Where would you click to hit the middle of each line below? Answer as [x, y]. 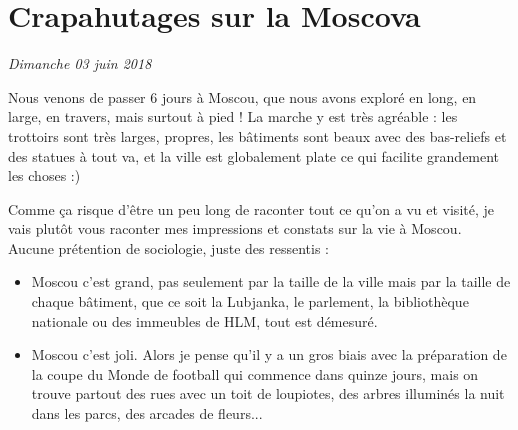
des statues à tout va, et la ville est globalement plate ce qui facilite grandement [254, 155]
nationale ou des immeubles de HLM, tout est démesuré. [204, 320]
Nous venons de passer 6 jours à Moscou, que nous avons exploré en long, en [242, 96]
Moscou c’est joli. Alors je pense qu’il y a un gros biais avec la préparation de [269, 354]
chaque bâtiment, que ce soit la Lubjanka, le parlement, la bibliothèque [250, 301]
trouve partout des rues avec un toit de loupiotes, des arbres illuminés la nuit [268, 393]
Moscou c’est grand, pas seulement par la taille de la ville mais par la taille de [271, 281]
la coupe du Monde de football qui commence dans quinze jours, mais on [255, 373]
